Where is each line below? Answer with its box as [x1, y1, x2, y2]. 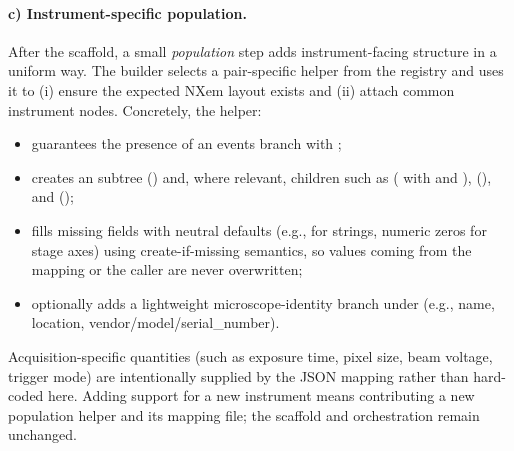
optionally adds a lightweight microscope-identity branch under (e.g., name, [31, 292, 495, 313]
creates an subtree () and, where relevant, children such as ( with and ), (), [31, 166, 492, 187]
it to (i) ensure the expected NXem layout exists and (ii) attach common [8, 79, 455, 100]
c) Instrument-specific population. [8, 2, 247, 23]
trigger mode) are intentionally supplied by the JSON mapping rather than [8, 365, 469, 386]
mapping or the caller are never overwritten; [31, 259, 303, 280]
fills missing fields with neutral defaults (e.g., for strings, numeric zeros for [31, 219, 487, 240]
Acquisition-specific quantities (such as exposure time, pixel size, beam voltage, [8, 345, 493, 366]
